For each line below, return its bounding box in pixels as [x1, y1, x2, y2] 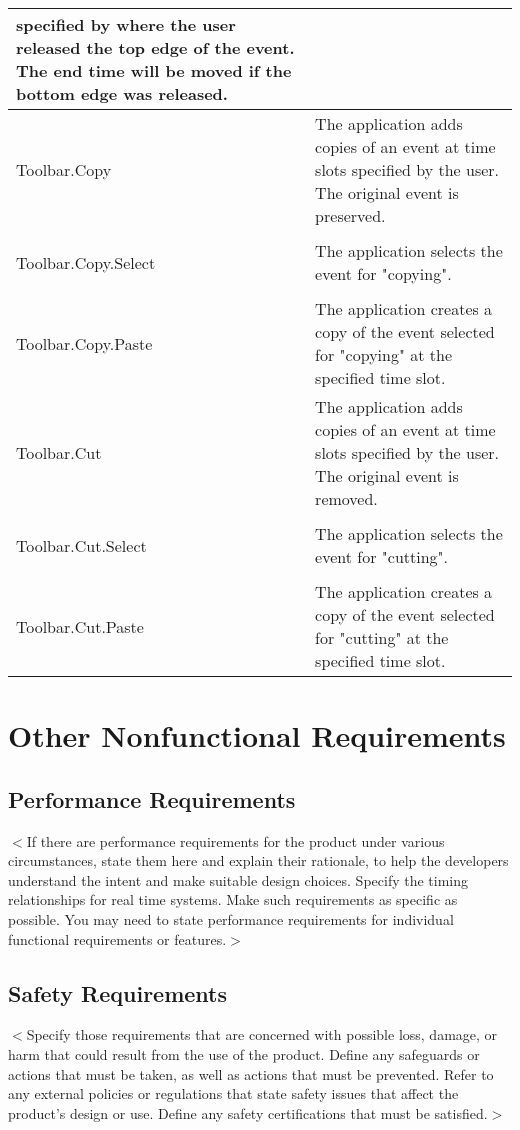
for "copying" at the [315, 343, 453, 366]
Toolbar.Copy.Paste [16, 331, 153, 355]
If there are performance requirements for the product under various [26, 830, 445, 851]
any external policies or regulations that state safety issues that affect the [8, 1083, 459, 1104]
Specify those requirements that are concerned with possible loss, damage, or [26, 1024, 498, 1045]
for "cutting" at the [315, 626, 449, 649]
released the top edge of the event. [16, 36, 295, 59]
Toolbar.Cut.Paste [16, 614, 144, 638]
